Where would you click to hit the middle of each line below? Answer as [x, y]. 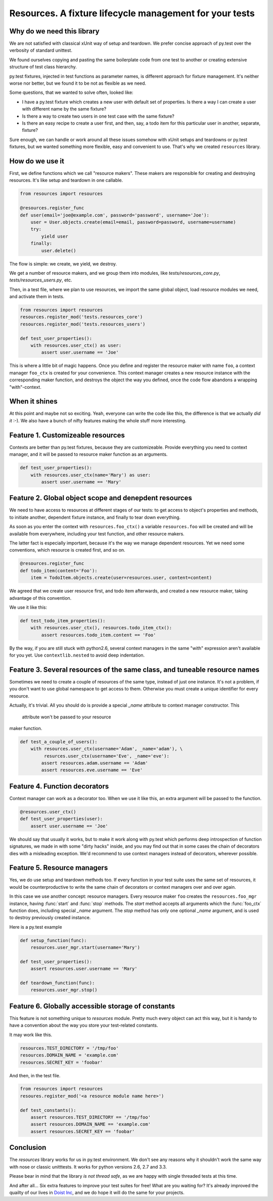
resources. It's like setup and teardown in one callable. [66, 180]
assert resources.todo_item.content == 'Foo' [99, 635]
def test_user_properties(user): [61, 819]
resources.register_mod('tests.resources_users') [83, 324]
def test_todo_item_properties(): [63, 621]
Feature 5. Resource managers [59, 868]
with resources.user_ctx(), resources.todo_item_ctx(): [101, 628]
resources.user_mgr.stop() [64, 990]
